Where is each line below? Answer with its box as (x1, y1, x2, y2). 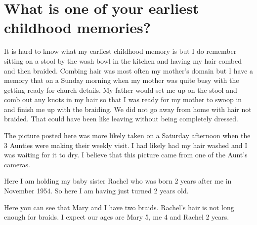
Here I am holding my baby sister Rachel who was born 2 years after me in (4, 176, 232, 186)
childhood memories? (4, 17, 151, 37)
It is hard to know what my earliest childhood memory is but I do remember (4, 46, 237, 56)
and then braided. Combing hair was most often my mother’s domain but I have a (4, 65, 253, 75)
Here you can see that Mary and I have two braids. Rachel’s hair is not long (4, 202, 234, 212)
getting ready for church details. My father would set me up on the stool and (4, 84, 237, 95)
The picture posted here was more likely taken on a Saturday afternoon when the (4, 130, 251, 141)
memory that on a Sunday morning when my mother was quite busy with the (4, 75, 239, 85)
